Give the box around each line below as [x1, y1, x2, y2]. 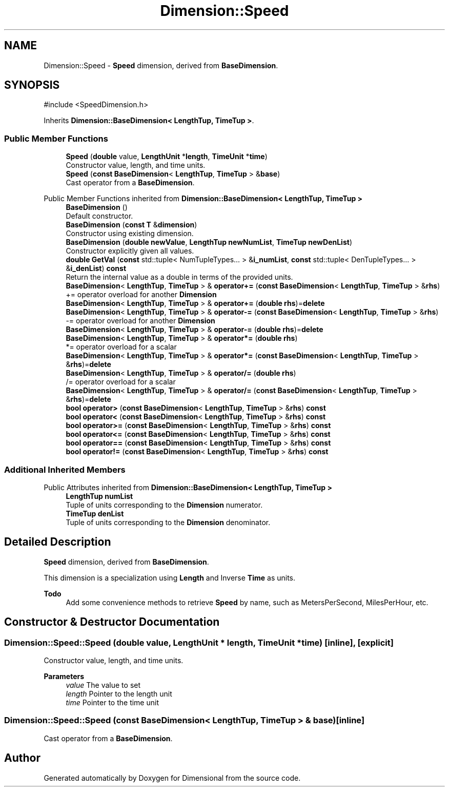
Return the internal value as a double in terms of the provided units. [66, 273, 293, 282]
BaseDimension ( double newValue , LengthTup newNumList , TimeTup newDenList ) [66, 238, 352, 247]
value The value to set [66, 681, 141, 689]
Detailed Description [4, 535, 111, 549]
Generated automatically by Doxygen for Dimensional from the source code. [44, 773, 301, 782]
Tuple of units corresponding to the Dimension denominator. [66, 517, 271, 527]
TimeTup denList [66, 509, 124, 518]
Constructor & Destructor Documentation [4, 615, 220, 629]
